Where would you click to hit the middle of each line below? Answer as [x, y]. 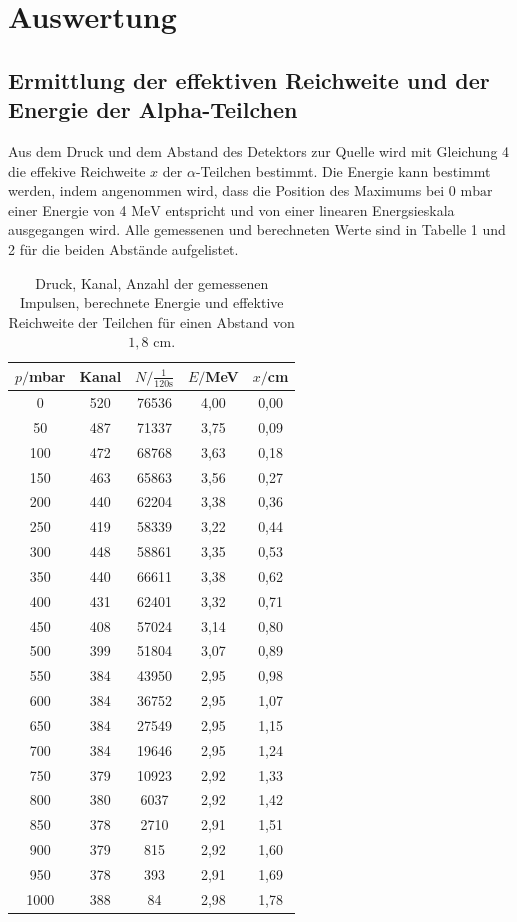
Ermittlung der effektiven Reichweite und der [249, 79]
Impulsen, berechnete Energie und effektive [151, 302]
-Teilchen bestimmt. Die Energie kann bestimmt [343, 170]
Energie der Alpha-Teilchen [153, 109]
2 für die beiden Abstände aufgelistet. [123, 248]
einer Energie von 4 [67, 209]
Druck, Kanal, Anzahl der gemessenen [152, 282]
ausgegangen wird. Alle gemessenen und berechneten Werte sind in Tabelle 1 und [257, 229]
